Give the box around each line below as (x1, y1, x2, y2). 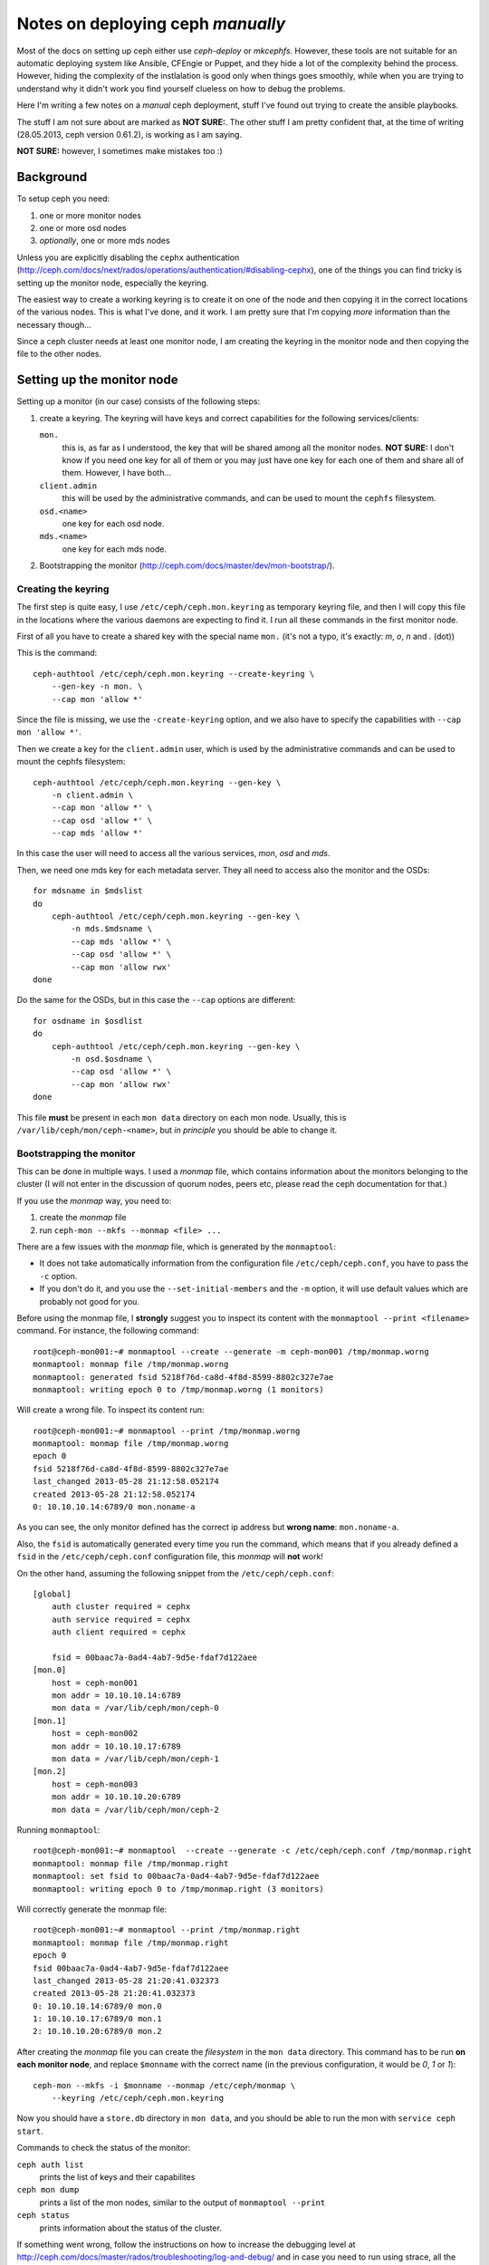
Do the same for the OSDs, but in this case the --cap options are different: (16, 995, 296, 1006)
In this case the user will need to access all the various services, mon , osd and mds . (16, 848, 331, 859)
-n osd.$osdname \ (71, 1054, 153, 1064)
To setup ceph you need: (16, 193, 110, 204)
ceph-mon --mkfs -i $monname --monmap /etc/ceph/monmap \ (33, 2080, 296, 2090)
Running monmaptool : (16, 1825, 101, 1835)
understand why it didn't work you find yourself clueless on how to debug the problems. (16, 82, 346, 94)
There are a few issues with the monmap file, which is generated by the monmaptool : (16, 1241, 337, 1252)
